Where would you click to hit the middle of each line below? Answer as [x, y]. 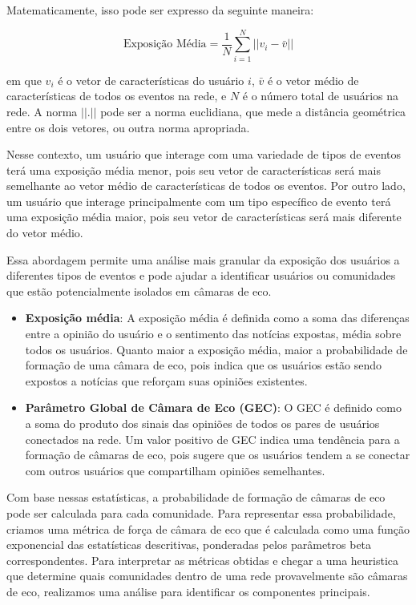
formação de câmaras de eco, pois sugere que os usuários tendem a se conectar [218, 455]
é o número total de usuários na [321, 96]
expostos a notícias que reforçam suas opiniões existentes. [166, 380]
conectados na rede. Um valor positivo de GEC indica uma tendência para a [212, 439]
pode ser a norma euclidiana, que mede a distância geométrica [253, 111]
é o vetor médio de [313, 80]
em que [24, 80]
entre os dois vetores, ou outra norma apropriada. [128, 127]
